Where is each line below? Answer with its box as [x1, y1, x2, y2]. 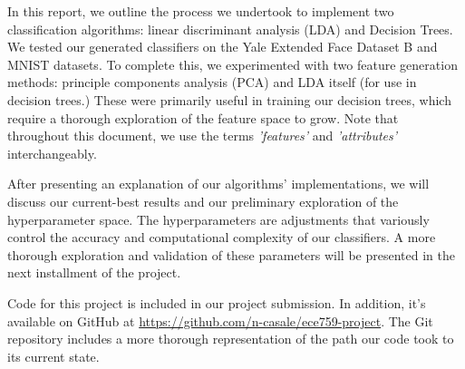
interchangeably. [7, 143, 97, 162]
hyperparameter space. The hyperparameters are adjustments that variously [7, 209, 430, 228]
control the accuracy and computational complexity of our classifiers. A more [7, 228, 436, 247]
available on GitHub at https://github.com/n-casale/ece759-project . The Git [7, 311, 433, 330]
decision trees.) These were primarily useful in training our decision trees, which [7, 90, 451, 109]
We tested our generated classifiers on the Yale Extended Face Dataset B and [7, 37, 438, 56]
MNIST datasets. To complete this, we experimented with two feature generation [7, 54, 458, 73]
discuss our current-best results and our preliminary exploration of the [7, 191, 399, 210]
